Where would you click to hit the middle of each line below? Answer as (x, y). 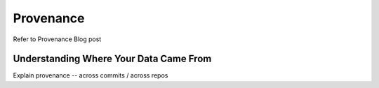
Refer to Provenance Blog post (57, 39)
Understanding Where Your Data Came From (112, 59)
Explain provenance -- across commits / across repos (91, 75)
